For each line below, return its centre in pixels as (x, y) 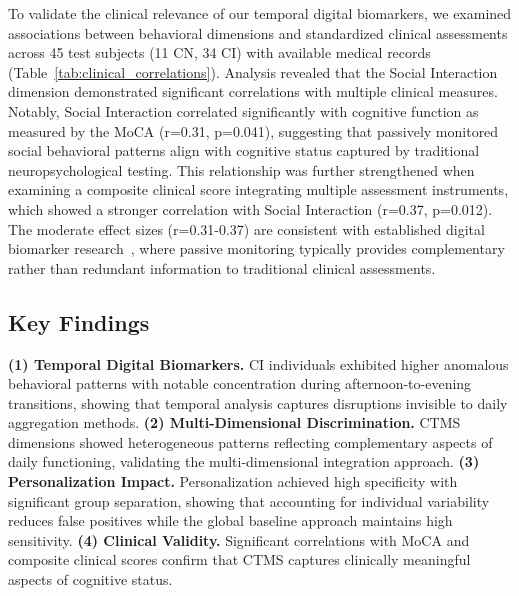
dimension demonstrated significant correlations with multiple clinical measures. (253, 91)
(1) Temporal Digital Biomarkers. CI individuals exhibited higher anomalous (258, 363)
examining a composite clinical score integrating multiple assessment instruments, (258, 189)
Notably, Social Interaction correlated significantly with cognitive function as (243, 110)
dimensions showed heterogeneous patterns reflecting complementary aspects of (250, 441)
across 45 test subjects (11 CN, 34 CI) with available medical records (219, 52)
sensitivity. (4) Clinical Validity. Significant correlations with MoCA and (239, 539)
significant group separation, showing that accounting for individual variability (249, 500)
